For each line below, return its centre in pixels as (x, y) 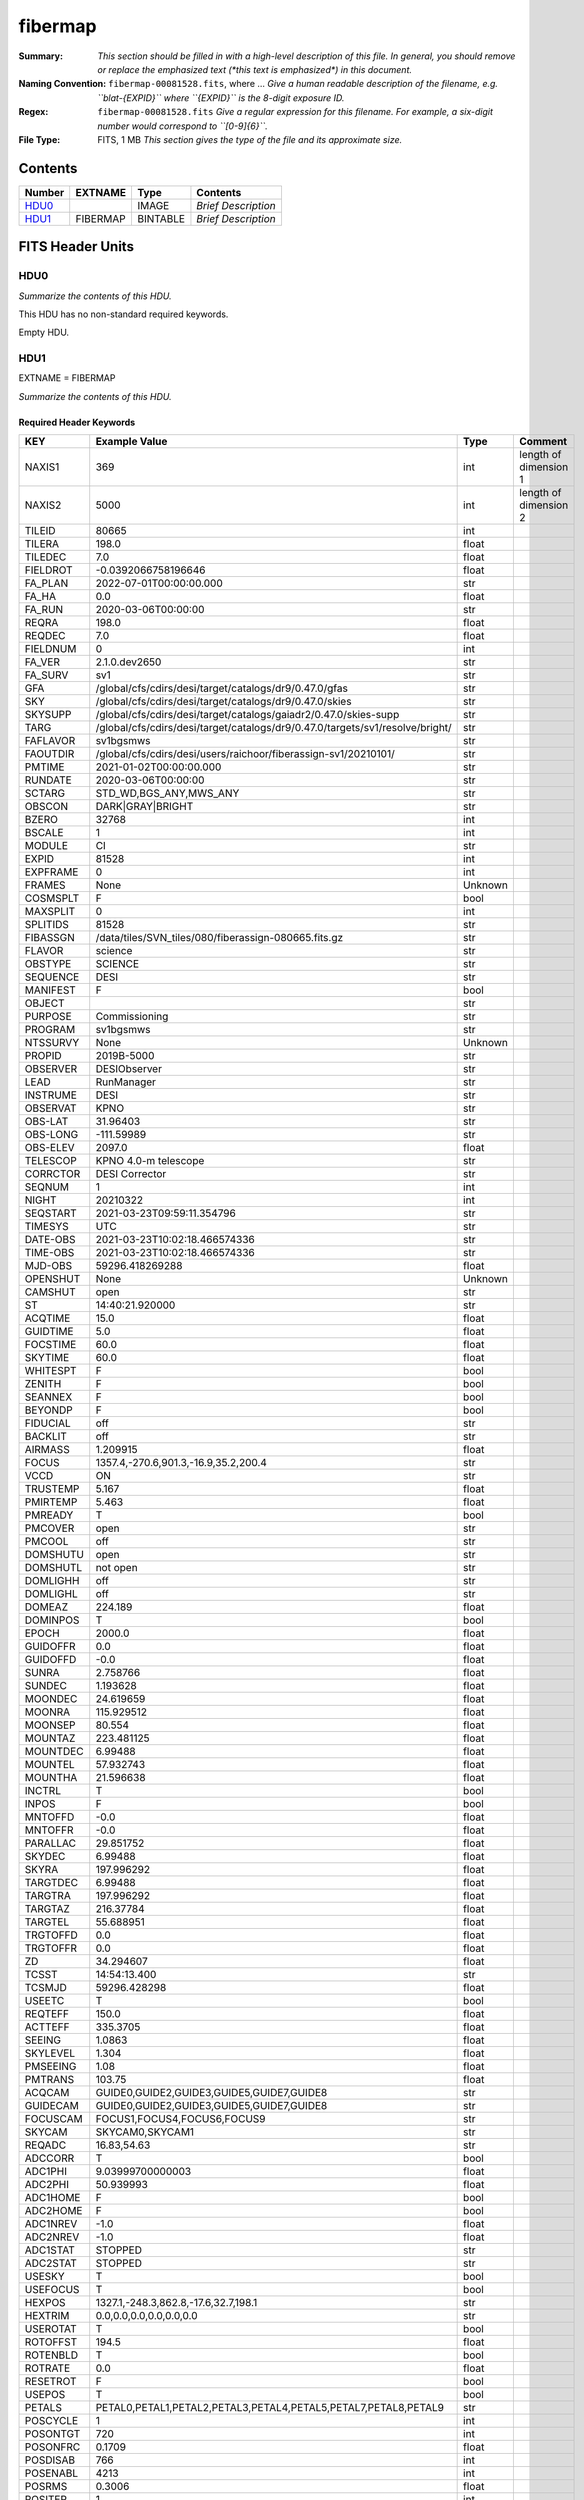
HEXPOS (45, 2303)
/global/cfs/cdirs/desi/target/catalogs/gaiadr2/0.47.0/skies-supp (247, 715)
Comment (543, 442)
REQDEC (45, 636)
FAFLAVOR (50, 741)
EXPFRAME (51, 872)
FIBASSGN (49, 938)
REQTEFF (47, 2014)
